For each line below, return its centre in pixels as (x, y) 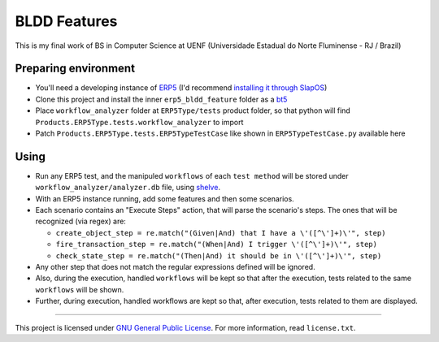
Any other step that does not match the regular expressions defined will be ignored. (176, 267)
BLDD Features (66, 21)
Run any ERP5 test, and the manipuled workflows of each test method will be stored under (192, 175)
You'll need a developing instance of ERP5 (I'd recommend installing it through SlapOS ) (181, 88)
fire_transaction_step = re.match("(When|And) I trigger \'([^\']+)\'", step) (217, 245)
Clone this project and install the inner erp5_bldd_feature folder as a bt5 (161, 99)
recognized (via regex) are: (80, 221)
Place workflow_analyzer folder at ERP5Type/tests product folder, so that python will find (193, 110)
